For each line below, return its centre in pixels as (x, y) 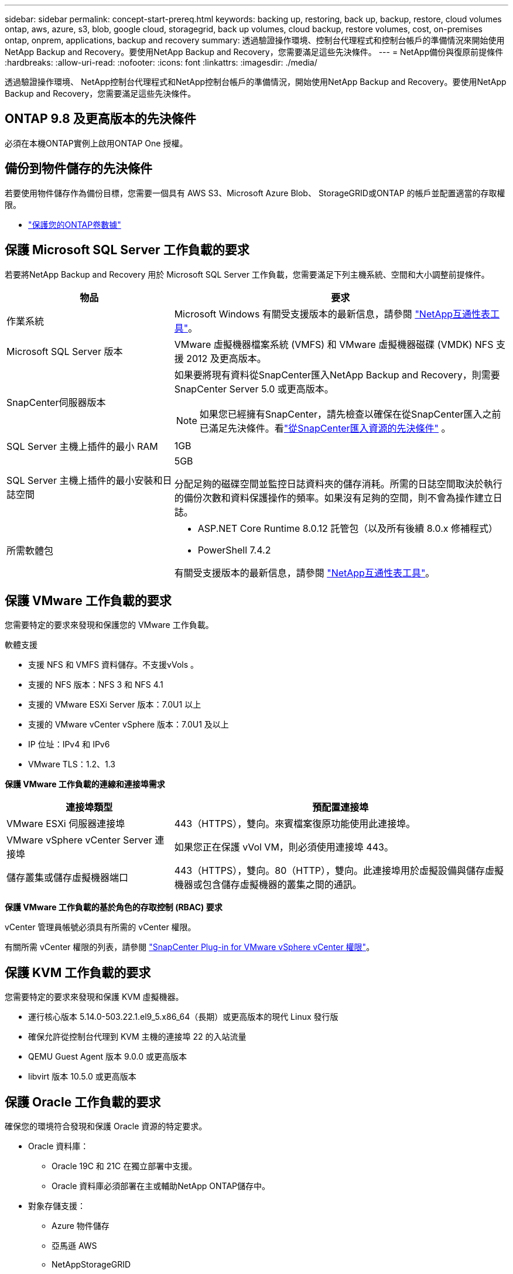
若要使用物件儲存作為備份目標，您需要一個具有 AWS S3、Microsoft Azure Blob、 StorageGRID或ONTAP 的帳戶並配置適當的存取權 (255, 193)
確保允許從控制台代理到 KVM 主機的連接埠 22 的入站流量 (137, 1037)
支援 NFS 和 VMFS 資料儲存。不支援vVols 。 (114, 665)
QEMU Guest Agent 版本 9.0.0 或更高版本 (107, 1057)
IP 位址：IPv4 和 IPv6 (69, 744)
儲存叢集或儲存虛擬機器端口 (68, 878)
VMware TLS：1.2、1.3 (72, 764)
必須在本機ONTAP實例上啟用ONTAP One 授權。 (96, 143)
